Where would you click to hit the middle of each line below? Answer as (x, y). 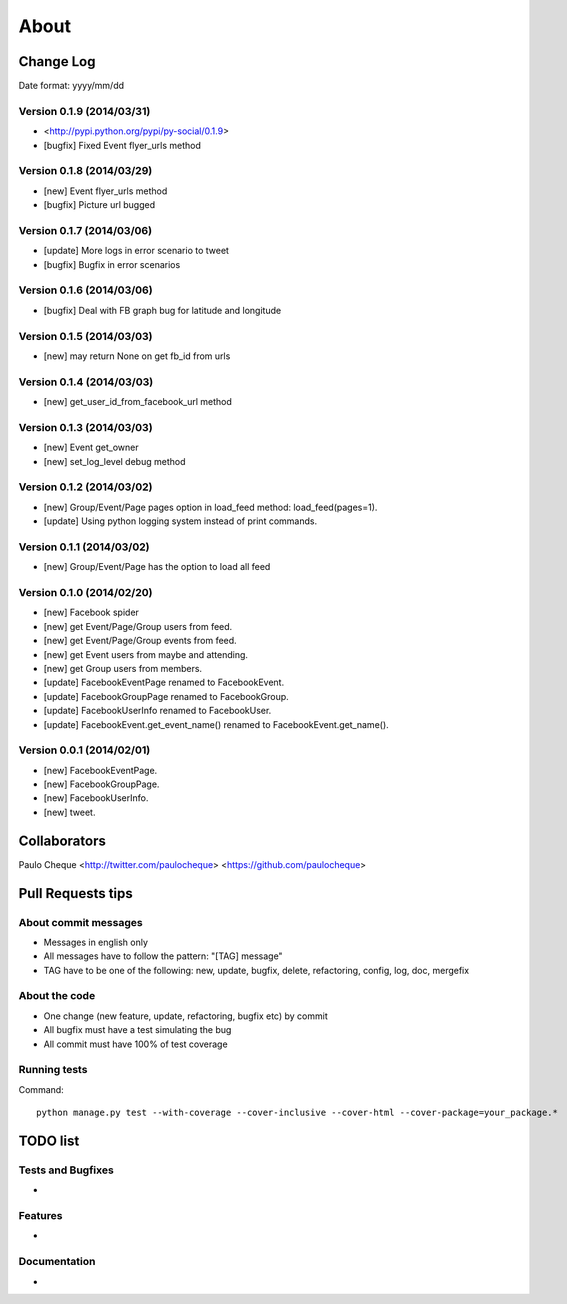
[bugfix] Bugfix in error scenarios (112, 264)
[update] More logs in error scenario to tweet (136, 251)
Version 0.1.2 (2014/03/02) (85, 487)
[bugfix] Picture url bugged (99, 205)
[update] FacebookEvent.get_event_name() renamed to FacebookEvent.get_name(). (216, 724)
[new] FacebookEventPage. (100, 770)
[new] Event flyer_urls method (105, 191)
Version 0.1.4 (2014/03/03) (86, 382)
